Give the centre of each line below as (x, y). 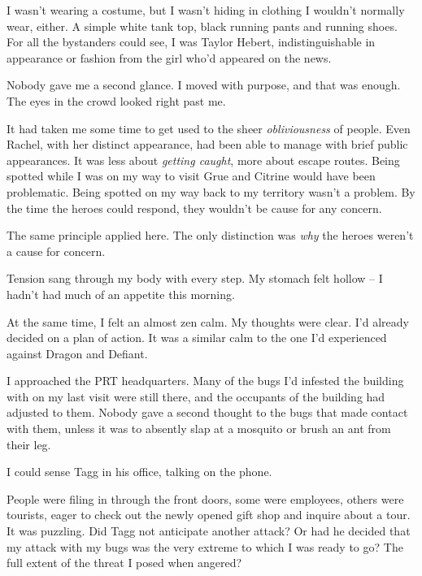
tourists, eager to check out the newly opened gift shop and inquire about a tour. (209, 515)
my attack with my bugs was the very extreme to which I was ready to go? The (205, 546)
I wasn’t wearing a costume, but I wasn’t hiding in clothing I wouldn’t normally (206, 10)
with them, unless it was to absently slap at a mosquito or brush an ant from (199, 429)
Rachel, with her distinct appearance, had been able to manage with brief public (207, 144)
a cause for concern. (56, 251)
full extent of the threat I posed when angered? (124, 563)
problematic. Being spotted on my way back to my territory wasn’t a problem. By (211, 191)
